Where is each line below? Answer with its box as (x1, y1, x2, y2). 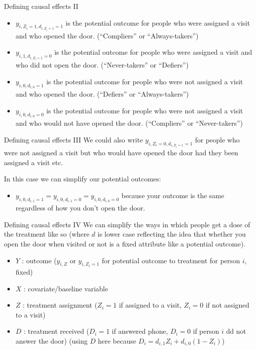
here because (98, 335, 136, 346)
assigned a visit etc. (4, 157, 63, 167)
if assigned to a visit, (119, 300, 182, 310)
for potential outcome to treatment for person (102, 255, 240, 265)
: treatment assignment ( (23, 300, 98, 310)
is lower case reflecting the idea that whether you (97, 229, 246, 239)
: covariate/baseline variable (24, 283, 108, 293)
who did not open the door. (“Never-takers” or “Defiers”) (15, 60, 189, 70)
